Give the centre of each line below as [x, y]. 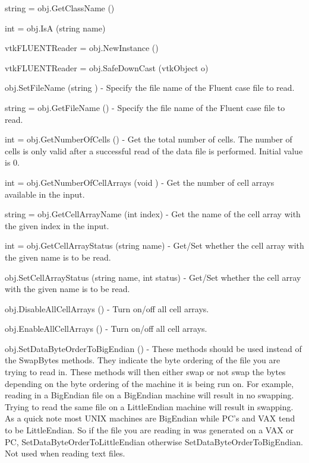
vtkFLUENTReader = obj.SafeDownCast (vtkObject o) [107, 67]
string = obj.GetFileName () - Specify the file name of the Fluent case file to [145, 107]
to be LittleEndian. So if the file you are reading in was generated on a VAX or [149, 430]
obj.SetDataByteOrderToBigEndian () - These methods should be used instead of [153, 348]
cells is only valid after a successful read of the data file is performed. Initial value [154, 150]
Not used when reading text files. [65, 453]
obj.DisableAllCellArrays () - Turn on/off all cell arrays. [107, 308]
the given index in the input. [57, 225]
